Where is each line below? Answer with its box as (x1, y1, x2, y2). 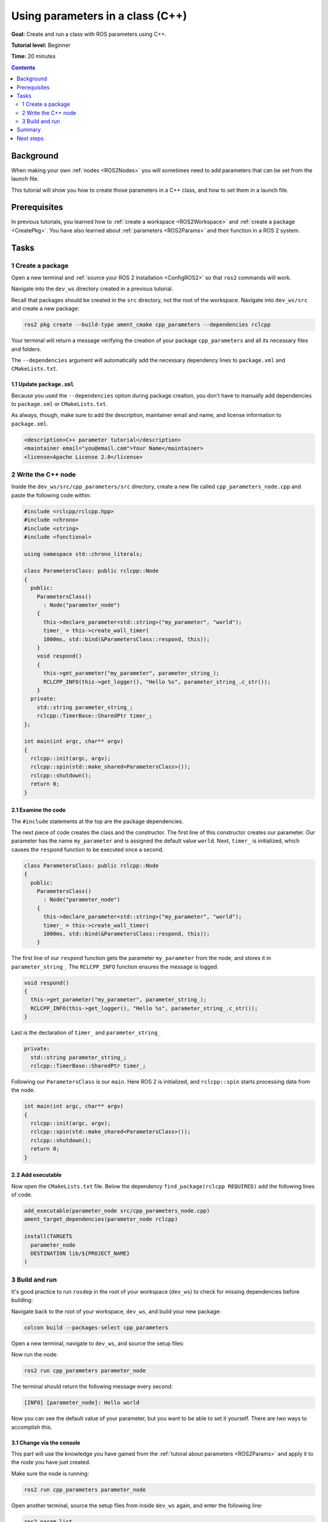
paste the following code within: (11, 491, 91, 499)
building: (11, 1297, 33, 1304)
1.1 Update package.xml (11, 380, 74, 388)
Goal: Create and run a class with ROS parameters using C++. (11, 30, 167, 38)
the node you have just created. (11, 1459, 91, 1466)
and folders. (11, 345, 42, 352)
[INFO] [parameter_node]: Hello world (24, 1399, 140, 1406)
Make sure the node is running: (11, 1470, 89, 1477)
